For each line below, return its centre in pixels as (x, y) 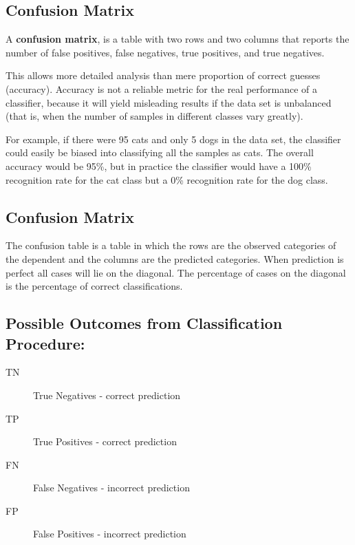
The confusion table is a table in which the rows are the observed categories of (171, 245)
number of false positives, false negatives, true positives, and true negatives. (165, 52)
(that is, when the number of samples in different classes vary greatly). (154, 116)
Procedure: (45, 343)
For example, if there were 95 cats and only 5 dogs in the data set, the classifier (173, 139)
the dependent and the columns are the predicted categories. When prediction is (175, 258)
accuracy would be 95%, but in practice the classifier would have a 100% (159, 165)
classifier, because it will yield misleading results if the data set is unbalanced (169, 102)
